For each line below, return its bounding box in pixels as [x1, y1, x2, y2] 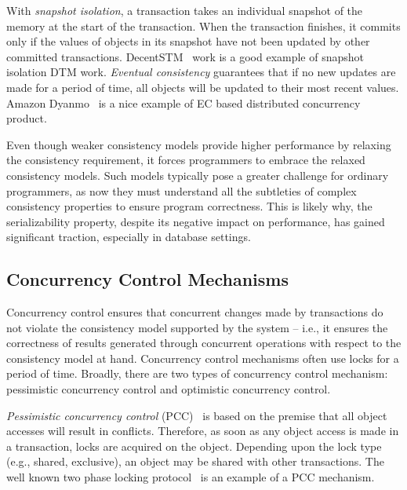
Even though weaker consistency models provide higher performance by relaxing [6, 136, 391, 152]
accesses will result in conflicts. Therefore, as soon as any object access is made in [6, 422, 399, 439]
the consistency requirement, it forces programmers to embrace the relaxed [6, 152, 365, 168]
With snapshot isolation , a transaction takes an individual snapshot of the [6, 2, 363, 18]
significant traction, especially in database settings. [6, 229, 251, 245]
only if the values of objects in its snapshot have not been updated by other [6, 33, 370, 49]
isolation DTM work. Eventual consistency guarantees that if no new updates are [6, 64, 396, 80]
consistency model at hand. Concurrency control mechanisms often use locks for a [6, 349, 399, 366]
